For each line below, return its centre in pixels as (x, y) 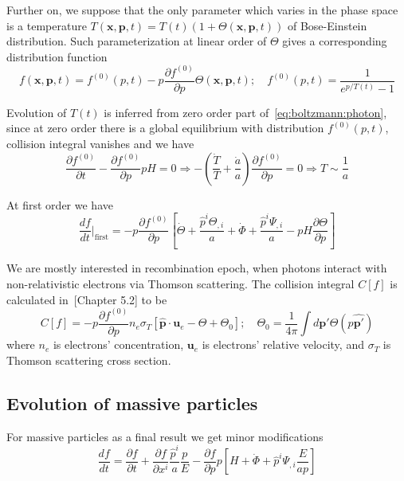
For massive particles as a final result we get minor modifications (165, 436)
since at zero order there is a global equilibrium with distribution (165, 128)
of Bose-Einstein (327, 25)
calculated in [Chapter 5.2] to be (87, 299)
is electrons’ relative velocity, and (283, 344)
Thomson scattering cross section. (89, 360)
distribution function (57, 56)
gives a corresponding (335, 41)
